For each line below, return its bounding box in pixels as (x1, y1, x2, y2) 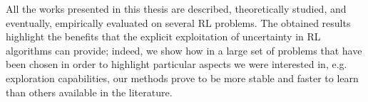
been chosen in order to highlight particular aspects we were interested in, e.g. (6, 57, 347, 72)
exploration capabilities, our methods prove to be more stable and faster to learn (6, 70, 359, 85)
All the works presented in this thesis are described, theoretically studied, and (6, 1, 347, 16)
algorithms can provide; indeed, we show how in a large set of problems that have (6, 42, 362, 57)
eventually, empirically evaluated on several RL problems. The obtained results (6, 15, 351, 30)
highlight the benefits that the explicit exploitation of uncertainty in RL (6, 29, 321, 44)
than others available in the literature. (6, 84, 173, 99)
